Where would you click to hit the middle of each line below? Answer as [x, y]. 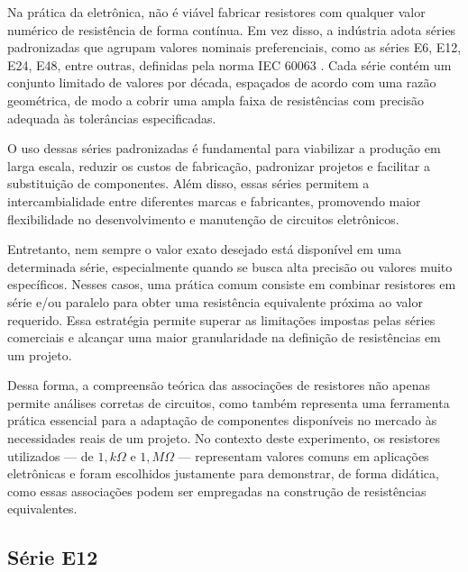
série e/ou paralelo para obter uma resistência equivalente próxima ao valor [215, 301]
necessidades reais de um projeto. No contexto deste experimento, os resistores [224, 438]
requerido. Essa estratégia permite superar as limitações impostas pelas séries [221, 319]
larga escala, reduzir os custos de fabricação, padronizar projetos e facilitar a [219, 165]
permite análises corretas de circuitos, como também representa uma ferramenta [229, 402]
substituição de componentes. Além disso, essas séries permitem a [188, 183]
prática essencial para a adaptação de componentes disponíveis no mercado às [222, 420]
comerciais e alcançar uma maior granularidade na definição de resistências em [224, 337]
